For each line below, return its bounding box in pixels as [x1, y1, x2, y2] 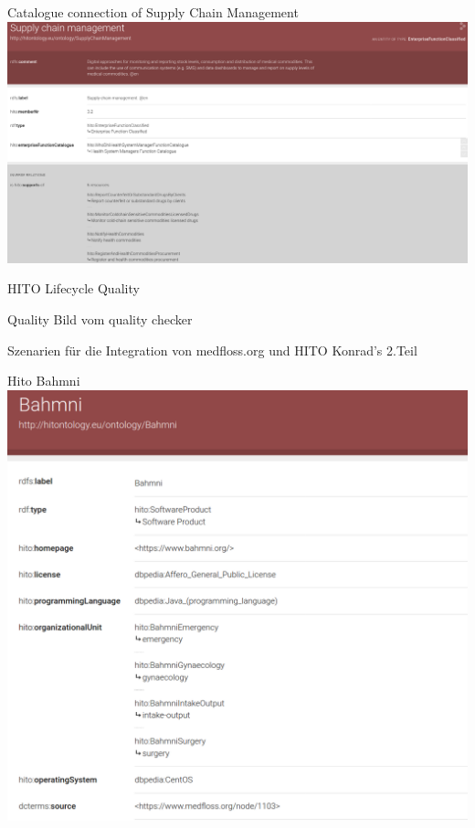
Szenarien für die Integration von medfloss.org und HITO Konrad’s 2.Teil [7, 340, 417, 359]
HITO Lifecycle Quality [7, 279, 140, 298]
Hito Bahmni [7, 371, 80, 390]
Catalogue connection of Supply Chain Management [7, 3, 299, 21]
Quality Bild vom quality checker [7, 310, 193, 329]
